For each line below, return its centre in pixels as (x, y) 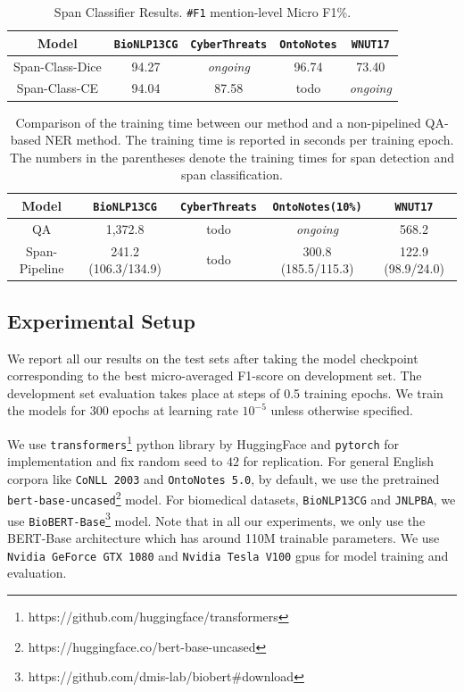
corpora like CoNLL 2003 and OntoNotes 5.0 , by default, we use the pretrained (224, 478)
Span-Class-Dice (58, 66)
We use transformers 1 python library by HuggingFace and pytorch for (203, 442)
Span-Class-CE (58, 88)
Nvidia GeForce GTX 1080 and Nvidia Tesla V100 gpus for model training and (228, 555)
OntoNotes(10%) (317, 207)
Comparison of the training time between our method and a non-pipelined (218, 122)
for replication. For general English (338, 461)
